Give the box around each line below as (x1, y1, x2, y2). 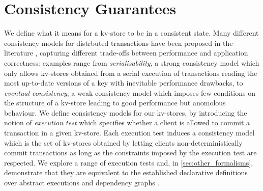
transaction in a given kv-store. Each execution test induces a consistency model (4, 127, 255, 138)
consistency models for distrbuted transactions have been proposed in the (4, 37, 233, 48)
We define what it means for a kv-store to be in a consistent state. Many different (4, 28, 259, 38)
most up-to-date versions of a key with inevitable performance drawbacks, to (4, 77, 243, 88)
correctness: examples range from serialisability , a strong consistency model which (4, 57, 259, 68)
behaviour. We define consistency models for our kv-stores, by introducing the (4, 107, 247, 118)
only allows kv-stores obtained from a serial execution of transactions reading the (4, 67, 257, 78)
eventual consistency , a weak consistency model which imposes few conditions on (4, 87, 255, 98)
